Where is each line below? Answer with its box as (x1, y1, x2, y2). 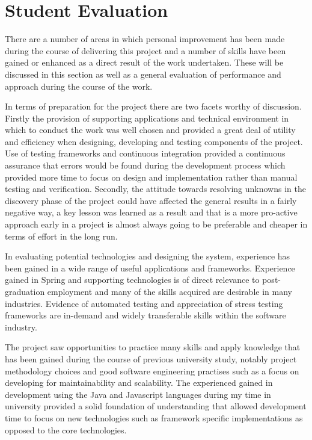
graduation (5, 285, 45, 297)
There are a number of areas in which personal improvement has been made (5, 33, 285, 45)
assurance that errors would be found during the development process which (5, 159, 286, 172)
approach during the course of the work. (5, 79, 153, 92)
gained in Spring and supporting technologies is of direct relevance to (5, 273, 260, 286)
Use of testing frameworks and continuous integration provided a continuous (5, 147, 286, 160)
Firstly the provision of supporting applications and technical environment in (5, 111, 289, 124)
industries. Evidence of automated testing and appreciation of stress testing (5, 297, 283, 309)
